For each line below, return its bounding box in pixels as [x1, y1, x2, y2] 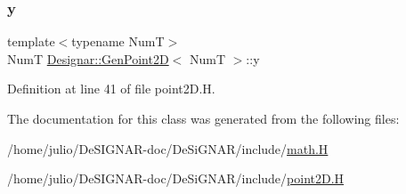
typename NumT [71, 32, 165, 51]
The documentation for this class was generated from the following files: [7, 109, 400, 127]
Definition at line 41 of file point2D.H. [7, 79, 215, 98]
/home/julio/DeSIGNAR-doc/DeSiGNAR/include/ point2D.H [7, 169, 345, 188]
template [7, 32, 55, 51]
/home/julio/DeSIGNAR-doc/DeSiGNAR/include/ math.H [7, 139, 329, 158]
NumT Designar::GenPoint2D [7, 49, 169, 68]
